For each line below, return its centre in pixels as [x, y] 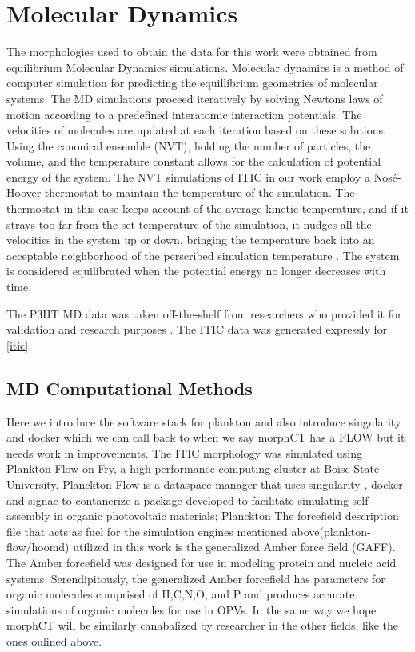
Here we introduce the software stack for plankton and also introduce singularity [204, 421]
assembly [28, 516]
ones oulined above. [54, 640]
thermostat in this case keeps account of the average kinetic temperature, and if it [207, 208]
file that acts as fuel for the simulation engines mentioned [147, 531]
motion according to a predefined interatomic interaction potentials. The [184, 114]
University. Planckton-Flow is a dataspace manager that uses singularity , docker [205, 484]
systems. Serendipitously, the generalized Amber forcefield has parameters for [196, 578]
